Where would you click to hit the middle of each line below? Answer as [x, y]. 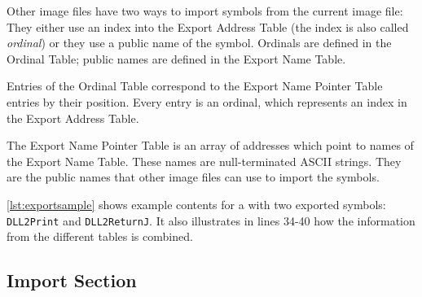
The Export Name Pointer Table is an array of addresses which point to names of [210, 145]
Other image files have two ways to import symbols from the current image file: [205, 11]
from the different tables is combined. [100, 236]
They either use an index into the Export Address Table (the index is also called [208, 26]
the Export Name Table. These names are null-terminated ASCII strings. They [204, 161]
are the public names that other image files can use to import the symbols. [193, 177]
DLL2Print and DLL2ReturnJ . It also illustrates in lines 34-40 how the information [211, 220]
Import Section [72, 280]
